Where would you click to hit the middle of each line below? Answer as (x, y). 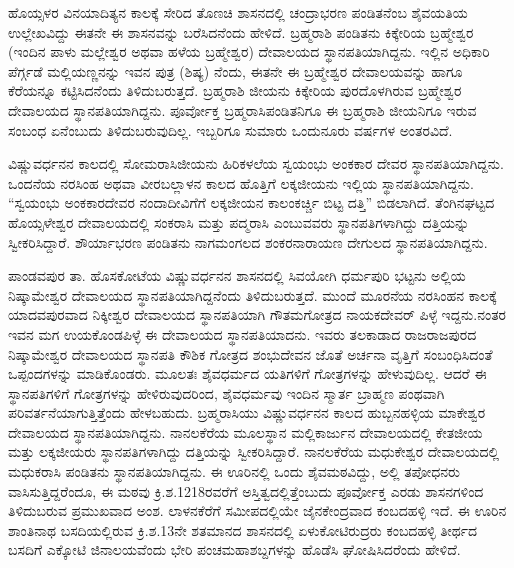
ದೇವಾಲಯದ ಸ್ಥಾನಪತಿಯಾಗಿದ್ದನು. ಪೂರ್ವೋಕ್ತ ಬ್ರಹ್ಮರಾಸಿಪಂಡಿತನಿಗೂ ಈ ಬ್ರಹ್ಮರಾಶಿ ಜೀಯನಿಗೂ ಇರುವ (242, 109)
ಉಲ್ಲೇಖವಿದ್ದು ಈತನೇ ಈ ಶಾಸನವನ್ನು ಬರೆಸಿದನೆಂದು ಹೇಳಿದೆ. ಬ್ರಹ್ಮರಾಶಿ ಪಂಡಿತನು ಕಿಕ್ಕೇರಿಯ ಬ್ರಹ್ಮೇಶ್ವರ (241, 31)
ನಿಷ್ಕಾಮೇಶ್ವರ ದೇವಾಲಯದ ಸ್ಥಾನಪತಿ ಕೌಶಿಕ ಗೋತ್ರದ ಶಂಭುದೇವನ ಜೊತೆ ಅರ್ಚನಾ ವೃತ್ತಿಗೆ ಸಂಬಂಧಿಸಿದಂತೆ (250, 353)
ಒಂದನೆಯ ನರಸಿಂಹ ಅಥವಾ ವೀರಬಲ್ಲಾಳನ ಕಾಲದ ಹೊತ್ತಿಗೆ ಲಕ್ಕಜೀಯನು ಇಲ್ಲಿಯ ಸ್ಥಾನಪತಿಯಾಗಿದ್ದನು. (241, 182)
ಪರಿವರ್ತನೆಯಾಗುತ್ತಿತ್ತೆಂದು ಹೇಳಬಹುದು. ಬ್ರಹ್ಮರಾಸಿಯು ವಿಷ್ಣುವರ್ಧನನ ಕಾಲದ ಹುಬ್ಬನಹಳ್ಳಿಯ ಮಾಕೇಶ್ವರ (247, 412)
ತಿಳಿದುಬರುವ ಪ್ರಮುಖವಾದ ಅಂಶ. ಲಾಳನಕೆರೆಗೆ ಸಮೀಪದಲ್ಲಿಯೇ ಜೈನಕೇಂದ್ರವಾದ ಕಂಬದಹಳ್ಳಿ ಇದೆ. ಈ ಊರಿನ (257, 510)
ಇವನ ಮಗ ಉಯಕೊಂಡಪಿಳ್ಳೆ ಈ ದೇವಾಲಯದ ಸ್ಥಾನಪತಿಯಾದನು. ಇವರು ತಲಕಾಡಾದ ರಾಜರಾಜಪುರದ (242, 333)
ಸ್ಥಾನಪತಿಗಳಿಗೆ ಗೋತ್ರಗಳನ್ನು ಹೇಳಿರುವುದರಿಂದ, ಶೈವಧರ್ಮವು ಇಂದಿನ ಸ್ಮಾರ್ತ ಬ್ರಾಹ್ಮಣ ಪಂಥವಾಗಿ (226, 392)
